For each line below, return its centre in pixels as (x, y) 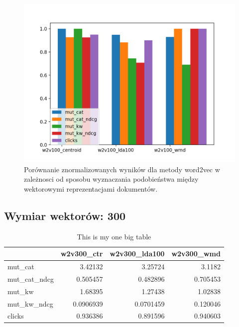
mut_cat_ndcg (31, 278)
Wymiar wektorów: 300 (65, 215)
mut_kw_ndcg (30, 303)
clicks (16, 316)
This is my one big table (114, 236)
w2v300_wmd (196, 254)
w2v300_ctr (82, 254)
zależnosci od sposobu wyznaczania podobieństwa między (111, 179)
